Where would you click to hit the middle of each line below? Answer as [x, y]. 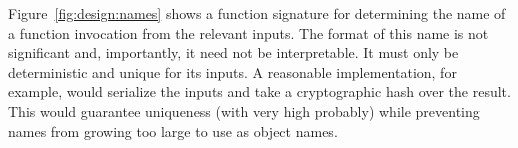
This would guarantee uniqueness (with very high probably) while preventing [244, 110]
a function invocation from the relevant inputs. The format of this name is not [248, 32]
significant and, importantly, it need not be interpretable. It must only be [233, 52]
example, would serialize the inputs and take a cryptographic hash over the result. [259, 91]
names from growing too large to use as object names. [173, 130]
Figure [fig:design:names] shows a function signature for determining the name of [257, 13]
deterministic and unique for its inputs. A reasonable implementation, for [232, 71]
